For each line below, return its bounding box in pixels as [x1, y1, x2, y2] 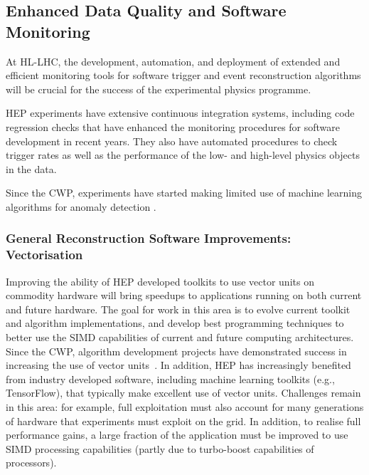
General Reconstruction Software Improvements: [6, 229, 292, 247]
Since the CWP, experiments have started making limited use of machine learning [6, 185, 363, 200]
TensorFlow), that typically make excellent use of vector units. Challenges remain [6, 385, 361, 400]
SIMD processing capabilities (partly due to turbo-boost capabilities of [6, 441, 314, 456]
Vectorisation [6, 246, 83, 263]
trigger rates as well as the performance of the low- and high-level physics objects [6, 147, 360, 162]
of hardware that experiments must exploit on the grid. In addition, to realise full [6, 413, 361, 428]
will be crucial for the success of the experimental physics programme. [6, 81, 311, 96]
